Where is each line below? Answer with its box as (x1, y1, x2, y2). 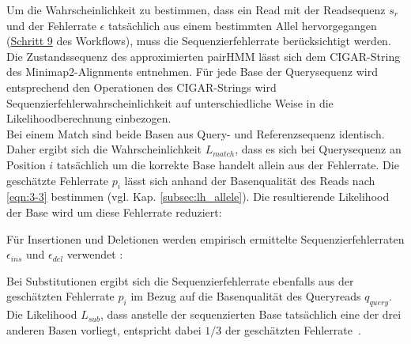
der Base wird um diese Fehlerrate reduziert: (6, 203, 222, 220)
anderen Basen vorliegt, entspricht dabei (6, 321, 202, 338)
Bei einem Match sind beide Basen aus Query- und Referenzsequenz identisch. (6, 125, 385, 142)
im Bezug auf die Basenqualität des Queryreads (130, 288, 361, 304)
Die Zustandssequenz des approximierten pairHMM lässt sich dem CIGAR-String (6, 47, 401, 64)
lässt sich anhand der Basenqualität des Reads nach (124, 172, 375, 188)
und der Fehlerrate (6, 17, 96, 33)
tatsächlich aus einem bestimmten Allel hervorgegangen (107, 17, 377, 33)
